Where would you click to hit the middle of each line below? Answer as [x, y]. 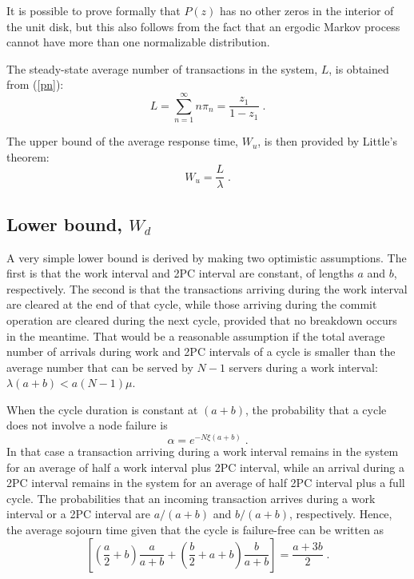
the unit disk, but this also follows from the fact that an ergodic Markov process [203, 26]
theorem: [28, 156]
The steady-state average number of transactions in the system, [162, 68]
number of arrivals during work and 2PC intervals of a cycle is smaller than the [201, 351]
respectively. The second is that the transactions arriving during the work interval [207, 288]
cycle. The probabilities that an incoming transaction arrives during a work [191, 498]
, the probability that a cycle [316, 409]
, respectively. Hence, [341, 514]
